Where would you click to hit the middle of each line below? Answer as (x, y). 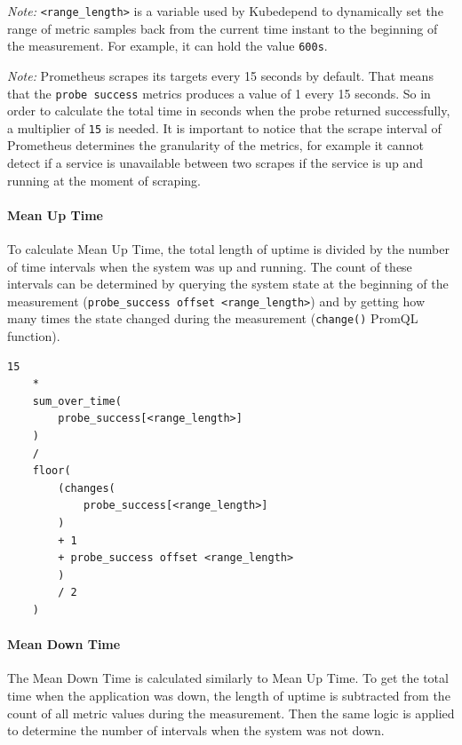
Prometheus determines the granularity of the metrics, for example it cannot (215, 145)
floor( (52, 471)
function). (34, 336)
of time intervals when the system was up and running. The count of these (210, 266)
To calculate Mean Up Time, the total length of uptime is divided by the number (228, 248)
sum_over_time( (77, 401)
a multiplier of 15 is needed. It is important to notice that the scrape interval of (224, 127)
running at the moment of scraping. (104, 180)
